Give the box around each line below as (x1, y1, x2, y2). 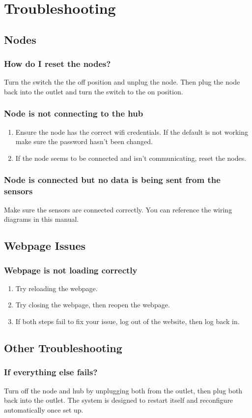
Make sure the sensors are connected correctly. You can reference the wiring (4, 204, 232, 214)
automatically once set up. (4, 404, 84, 415)
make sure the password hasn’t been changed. (15, 136, 153, 147)
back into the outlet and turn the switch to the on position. (4, 86, 183, 96)
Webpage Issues (4, 238, 86, 253)
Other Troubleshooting (4, 340, 122, 356)
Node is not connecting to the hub (4, 107, 143, 119)
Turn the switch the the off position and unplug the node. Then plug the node (4, 77, 240, 87)
